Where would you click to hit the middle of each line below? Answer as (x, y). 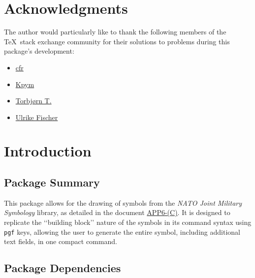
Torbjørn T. (33, 101)
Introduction (48, 151)
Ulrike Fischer (37, 117)
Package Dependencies (63, 268)
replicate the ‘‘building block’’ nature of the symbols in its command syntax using (128, 222)
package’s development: (39, 51)
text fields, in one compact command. (61, 241)
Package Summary (52, 182)
